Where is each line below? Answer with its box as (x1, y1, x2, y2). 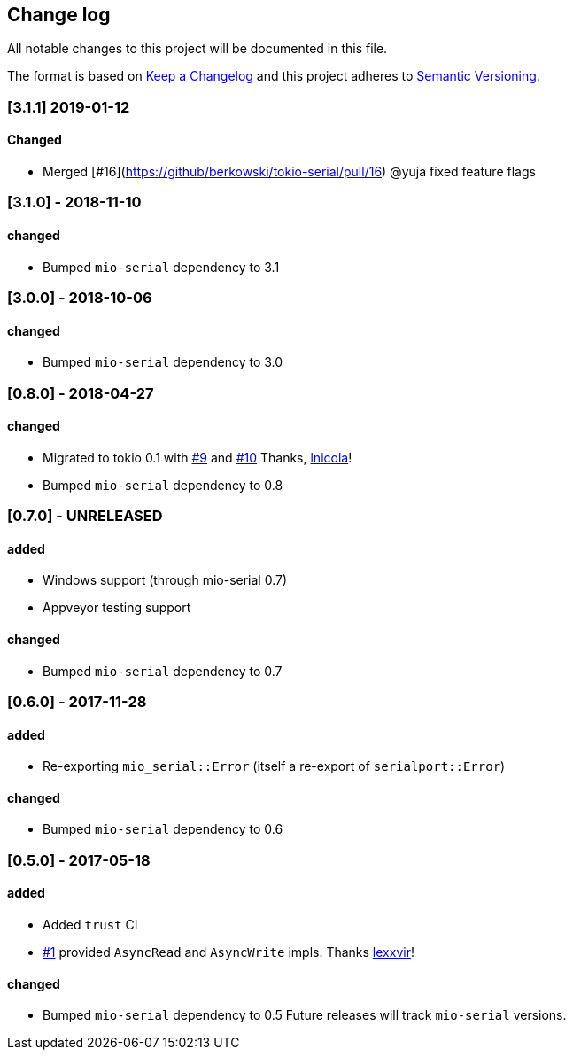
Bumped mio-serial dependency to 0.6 (43, 821, 283, 837)
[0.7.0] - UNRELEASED (7, 507, 163, 525)
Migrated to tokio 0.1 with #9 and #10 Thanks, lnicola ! (43, 449, 352, 465)
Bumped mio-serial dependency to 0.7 (43, 663, 283, 679)
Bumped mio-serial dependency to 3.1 (43, 259, 280, 275)
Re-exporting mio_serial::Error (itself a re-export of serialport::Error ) (43, 758, 506, 774)
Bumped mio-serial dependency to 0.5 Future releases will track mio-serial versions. (43, 1007, 567, 1023)
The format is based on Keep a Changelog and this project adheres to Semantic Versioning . (7, 68, 540, 84)
